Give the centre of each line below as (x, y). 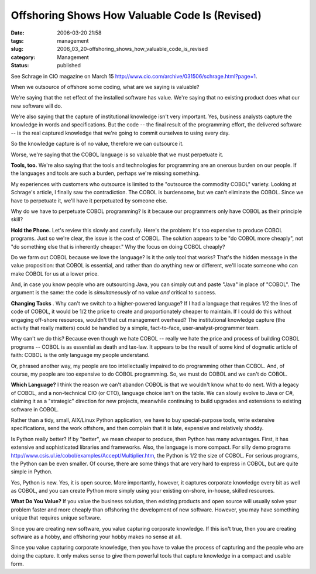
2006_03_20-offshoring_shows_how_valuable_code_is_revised (132, 49)
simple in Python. (32, 472)
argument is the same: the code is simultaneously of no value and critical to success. (114, 293)
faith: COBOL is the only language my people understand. (80, 355)
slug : (17, 49)
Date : (18, 33)
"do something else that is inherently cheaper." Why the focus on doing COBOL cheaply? (118, 246)
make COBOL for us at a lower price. (55, 274)
